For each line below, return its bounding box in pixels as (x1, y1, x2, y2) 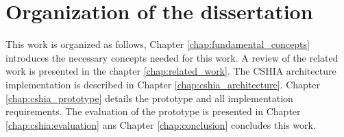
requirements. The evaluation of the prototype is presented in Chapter (5, 104, 301, 119)
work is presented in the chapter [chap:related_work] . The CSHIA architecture (5, 64, 336, 78)
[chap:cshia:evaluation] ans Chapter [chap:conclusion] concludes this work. (5, 117, 316, 132)
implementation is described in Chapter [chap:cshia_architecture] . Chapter (5, 77, 320, 91)
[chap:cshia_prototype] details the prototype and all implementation (5, 90, 293, 105)
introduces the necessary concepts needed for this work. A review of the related (5, 50, 339, 64)
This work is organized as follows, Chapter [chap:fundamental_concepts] (5, 37, 310, 51)
